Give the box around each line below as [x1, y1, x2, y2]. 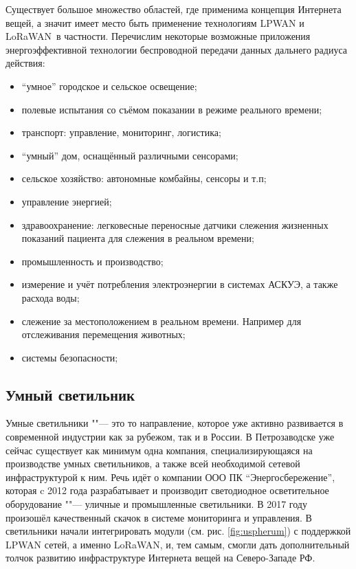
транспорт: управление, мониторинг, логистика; [21, 125, 221, 140]
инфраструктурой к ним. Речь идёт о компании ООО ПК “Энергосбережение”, [5, 469, 335, 484]
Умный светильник [5, 383, 135, 405]
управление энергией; [21, 194, 112, 208]
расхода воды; [21, 290, 80, 304]
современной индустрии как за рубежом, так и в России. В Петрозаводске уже [5, 429, 335, 444]
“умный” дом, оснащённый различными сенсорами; [21, 148, 238, 162]
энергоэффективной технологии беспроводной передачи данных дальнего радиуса [5, 42, 347, 56]
